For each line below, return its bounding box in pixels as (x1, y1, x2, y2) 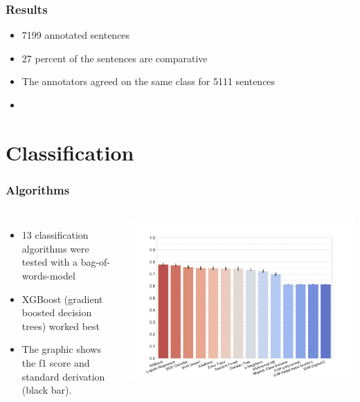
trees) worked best (21, 318, 100, 333)
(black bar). (21, 383, 72, 397)
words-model (21, 268, 75, 282)
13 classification (21, 228, 89, 242)
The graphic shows (21, 342, 101, 356)
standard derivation (21, 369, 105, 383)
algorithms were (21, 241, 89, 255)
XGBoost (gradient (21, 291, 103, 306)
